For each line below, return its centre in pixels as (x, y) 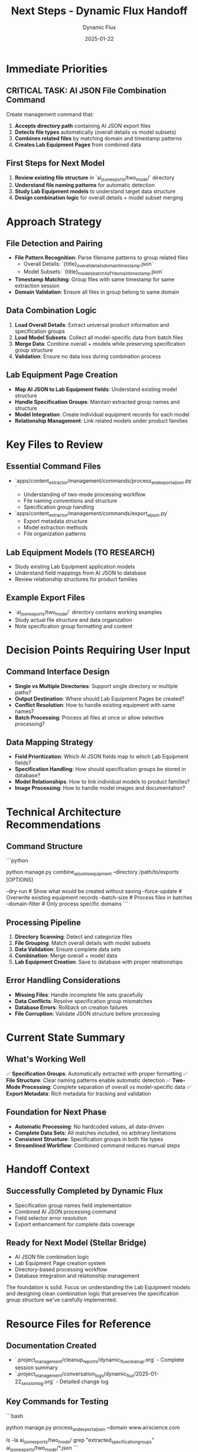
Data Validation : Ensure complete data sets (68, 949)
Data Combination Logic (51, 311)
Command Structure (44, 846)
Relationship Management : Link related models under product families (101, 420)
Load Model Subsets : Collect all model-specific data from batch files (99, 337)
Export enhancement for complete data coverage (74, 1224)
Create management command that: (50, 114)
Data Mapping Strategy (50, 742)
